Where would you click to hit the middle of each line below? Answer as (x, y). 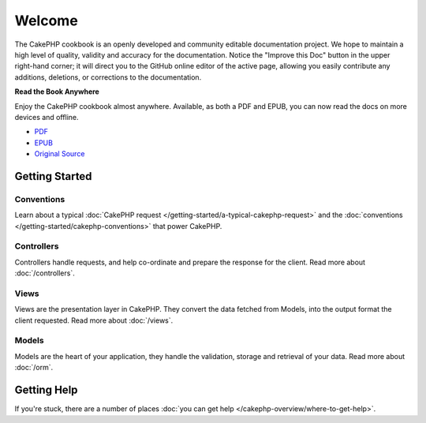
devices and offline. (47, 117)
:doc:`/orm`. (34, 368)
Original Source (60, 154)
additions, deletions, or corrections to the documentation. (108, 77)
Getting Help (46, 390)
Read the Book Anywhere (57, 92)
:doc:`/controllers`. (45, 273)
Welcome (46, 21)
